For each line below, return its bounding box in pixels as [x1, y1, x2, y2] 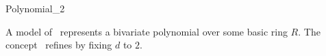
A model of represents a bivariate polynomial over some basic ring [5, 24, 288, 38]
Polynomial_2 [5, 1, 65, 15]
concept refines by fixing [5, 38, 112, 52]
